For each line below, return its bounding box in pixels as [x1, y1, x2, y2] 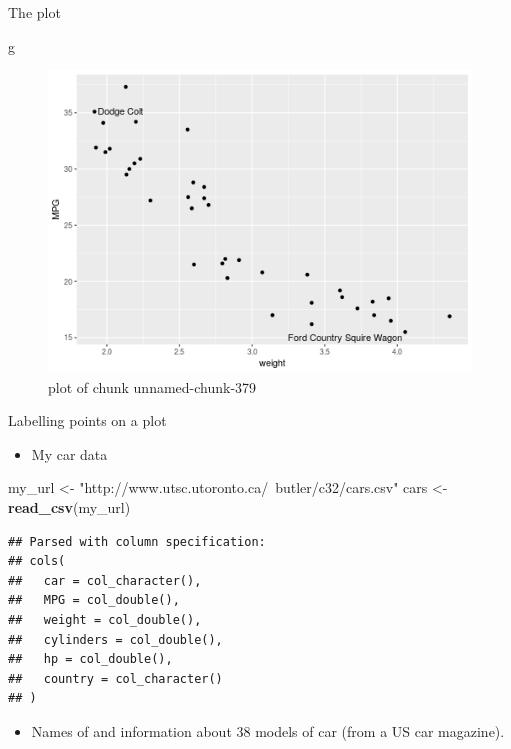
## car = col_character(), [8, 573, 202, 588]
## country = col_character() [8, 671, 223, 686]
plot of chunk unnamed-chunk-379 [48, 376, 257, 397]
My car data [31, 443, 108, 464]
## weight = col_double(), [8, 612, 202, 627]
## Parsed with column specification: [8, 534, 266, 549]
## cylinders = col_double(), [8, 632, 223, 647]
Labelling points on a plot [8, 410, 167, 431]
